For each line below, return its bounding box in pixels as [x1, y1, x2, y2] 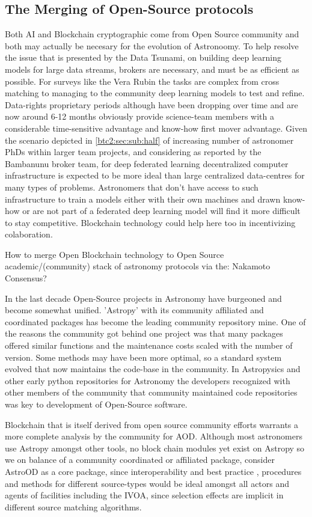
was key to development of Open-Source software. [5, 398, 188, 411]
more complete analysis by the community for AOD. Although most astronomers [5, 430, 302, 442]
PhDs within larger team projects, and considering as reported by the [5, 145, 262, 158]
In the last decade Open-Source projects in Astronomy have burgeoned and [5, 292, 282, 304]
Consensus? [5, 272, 47, 284]
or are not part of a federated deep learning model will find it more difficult [22, 204, 301, 217]
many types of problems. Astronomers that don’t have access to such [5, 180, 258, 193]
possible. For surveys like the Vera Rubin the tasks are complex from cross [5, 75, 280, 87]
